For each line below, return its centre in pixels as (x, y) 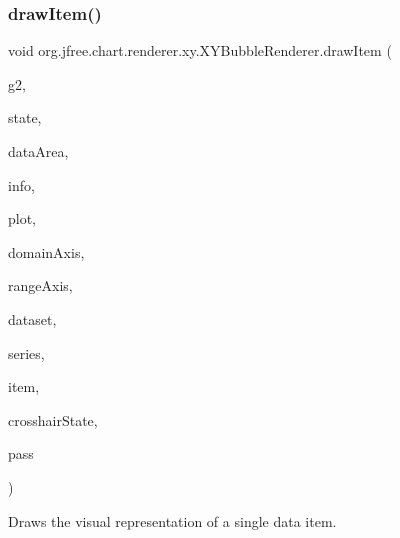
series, (26, 352)
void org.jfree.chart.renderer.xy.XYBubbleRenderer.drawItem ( (200, 50)
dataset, (32, 318)
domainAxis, (46, 251)
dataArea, (38, 151)
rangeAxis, (40, 285)
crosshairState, (53, 419)
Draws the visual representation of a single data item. (172, 520)
